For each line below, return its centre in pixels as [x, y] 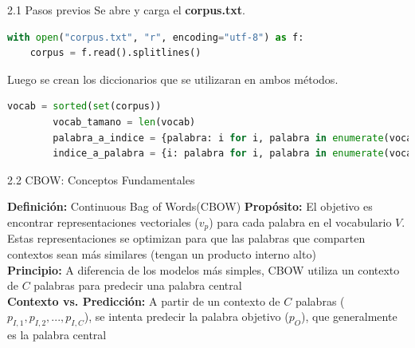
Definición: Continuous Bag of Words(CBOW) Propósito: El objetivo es [190, 206]
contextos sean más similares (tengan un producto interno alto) [162, 253]
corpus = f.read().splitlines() [115, 53]
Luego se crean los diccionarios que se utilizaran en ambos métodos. [173, 79]
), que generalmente [349, 316]
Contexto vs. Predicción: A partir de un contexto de [144, 301]
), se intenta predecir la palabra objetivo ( [186, 316]
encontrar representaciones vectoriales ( [103, 221]
